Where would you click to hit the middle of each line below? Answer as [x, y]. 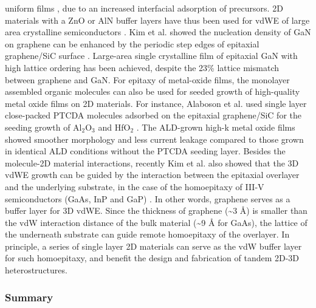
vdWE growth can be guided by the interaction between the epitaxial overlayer [152, 175]
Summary [29, 297]
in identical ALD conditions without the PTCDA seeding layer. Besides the [145, 151]
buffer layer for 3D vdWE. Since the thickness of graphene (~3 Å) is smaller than [156, 210]
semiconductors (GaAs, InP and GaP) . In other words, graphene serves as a [148, 198]
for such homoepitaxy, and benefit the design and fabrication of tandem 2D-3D [152, 258]
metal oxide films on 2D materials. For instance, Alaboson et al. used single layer [156, 103]
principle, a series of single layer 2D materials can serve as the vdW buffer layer [153, 246]
